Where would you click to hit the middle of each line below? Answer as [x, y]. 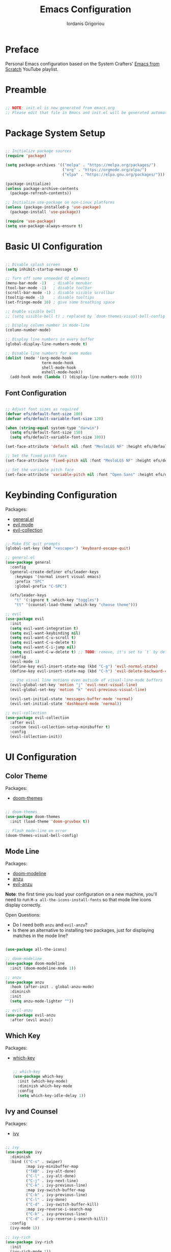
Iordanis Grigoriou [85, 23]
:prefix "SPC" [29, 581]
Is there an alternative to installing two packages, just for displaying [83, 930]
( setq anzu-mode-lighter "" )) [42, 1001]
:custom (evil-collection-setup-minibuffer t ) [60, 727]
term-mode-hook [58, 363]
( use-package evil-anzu [31, 1015]
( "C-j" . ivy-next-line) [52, 1181]
